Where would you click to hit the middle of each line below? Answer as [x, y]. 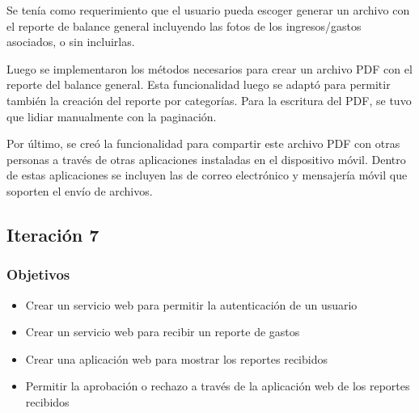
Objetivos [38, 274]
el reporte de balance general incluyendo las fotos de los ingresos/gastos [184, 25]
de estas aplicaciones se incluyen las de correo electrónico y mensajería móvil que [207, 175]
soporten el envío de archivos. [80, 190]
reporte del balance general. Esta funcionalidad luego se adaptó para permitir [199, 84]
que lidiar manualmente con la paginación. [112, 116]
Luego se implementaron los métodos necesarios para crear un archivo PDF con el [209, 68]
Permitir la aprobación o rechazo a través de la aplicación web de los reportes [218, 386]
